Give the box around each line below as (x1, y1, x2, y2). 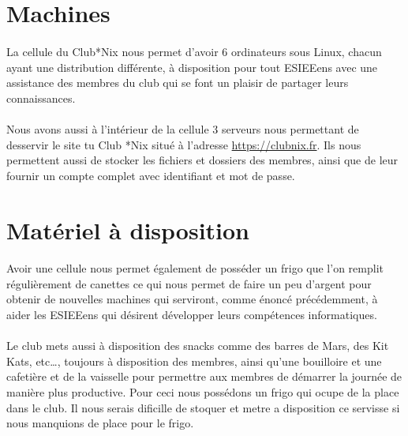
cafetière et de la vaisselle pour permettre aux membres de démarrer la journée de (6, 368, 402, 385)
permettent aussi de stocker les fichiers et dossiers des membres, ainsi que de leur (6, 152, 399, 168)
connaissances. (6, 89, 76, 106)
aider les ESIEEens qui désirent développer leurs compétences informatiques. (6, 306, 377, 323)
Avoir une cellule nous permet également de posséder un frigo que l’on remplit (6, 260, 384, 276)
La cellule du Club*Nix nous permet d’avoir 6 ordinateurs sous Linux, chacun (6, 43, 382, 59)
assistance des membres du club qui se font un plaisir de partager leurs (6, 74, 349, 91)
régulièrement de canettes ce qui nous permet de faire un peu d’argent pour (6, 275, 372, 291)
